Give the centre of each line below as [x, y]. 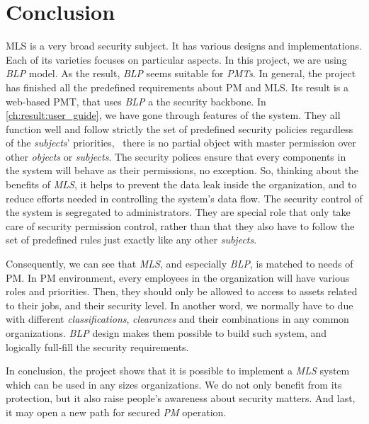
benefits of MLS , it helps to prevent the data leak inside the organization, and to [181, 184]
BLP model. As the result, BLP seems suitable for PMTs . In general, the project [181, 73]
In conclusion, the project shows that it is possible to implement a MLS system [178, 371]
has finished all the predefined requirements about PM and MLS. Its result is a [177, 87]
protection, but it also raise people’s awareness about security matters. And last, [181, 398]
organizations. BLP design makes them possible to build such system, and [166, 333]
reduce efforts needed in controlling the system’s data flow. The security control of [184, 198]
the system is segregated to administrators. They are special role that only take [178, 212]
